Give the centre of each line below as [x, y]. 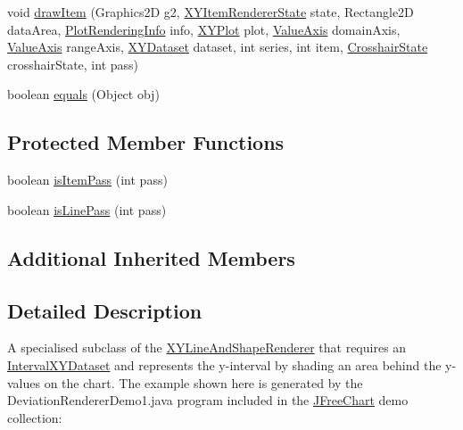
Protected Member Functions [146, 142]
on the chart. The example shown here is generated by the [203, 382]
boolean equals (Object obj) [83, 94]
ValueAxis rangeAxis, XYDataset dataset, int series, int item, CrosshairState [218, 47]
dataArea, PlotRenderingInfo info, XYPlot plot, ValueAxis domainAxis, [204, 29]
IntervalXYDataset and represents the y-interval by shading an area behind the [224, 364]
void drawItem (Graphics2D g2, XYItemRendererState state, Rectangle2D [211, 12]
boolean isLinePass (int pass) [87, 209]
